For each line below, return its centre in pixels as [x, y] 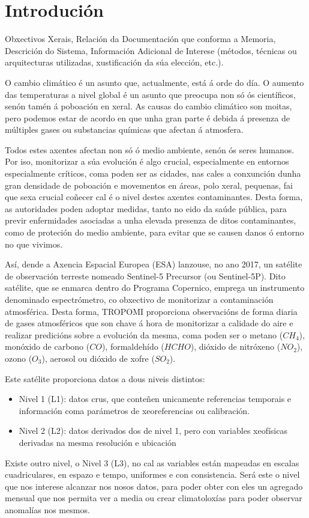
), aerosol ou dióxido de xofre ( [98, 358]
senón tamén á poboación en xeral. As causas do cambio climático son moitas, [148, 106]
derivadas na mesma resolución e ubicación [97, 442]
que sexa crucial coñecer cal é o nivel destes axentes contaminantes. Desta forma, [154, 197]
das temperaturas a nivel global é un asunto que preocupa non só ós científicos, [150, 94]
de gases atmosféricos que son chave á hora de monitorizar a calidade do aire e [149, 323]
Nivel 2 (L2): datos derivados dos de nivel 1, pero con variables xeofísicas [153, 431]
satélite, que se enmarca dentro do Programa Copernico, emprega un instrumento [155, 288]
